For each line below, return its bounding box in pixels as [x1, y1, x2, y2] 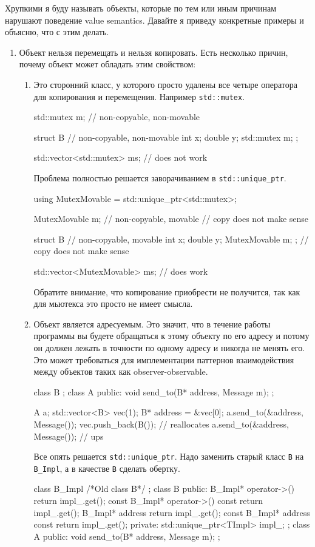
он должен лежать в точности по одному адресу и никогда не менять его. [33, 341, 305, 354]
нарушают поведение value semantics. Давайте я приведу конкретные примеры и [5, 13, 304, 26]
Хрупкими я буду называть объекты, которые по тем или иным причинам [5, 2, 277, 14]
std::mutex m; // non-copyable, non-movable [33, 110, 200, 123]
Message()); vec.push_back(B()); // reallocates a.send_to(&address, [33, 417, 289, 430]
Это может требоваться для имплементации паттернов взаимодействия [33, 353, 294, 366]
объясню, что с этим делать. [5, 25, 109, 38]
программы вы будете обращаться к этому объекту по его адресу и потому [33, 329, 310, 342]
